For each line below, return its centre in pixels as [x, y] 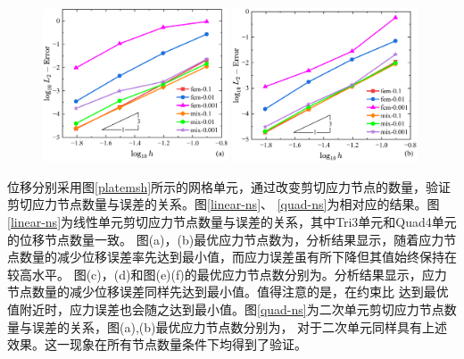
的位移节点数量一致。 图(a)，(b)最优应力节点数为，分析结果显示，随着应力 [226, 239]
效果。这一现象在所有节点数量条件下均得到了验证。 [157, 344]
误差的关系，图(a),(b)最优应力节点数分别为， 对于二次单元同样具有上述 [240, 326]
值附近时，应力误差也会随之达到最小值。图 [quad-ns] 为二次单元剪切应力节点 [226, 309]
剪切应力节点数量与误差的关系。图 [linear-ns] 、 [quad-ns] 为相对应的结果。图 [224, 204]
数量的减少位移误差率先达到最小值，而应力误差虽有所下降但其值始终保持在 [238, 257]
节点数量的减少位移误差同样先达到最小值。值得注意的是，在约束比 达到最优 [228, 292]
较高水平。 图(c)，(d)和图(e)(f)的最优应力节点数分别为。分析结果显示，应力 [227, 274]
